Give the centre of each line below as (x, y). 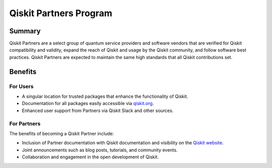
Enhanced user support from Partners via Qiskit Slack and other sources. (98, 110)
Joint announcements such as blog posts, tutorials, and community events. (100, 150)
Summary (25, 31)
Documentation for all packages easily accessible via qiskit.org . (88, 103)
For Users (21, 86)
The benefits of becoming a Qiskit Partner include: (62, 133)
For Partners (25, 124)
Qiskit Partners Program (61, 13)
